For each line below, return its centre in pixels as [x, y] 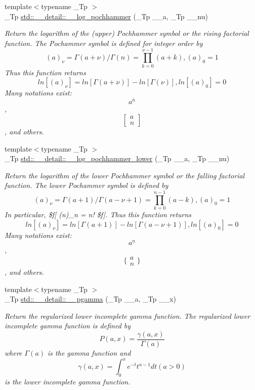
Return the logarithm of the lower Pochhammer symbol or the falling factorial [125, 175]
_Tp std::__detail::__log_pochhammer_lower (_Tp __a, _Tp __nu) [117, 158]
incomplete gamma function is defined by [68, 326]
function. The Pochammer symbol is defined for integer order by [104, 43]
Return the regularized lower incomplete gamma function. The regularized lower [127, 315]
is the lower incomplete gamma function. [68, 381]
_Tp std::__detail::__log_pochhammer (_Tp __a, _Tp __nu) [106, 16]
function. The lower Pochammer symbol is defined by [87, 185]
